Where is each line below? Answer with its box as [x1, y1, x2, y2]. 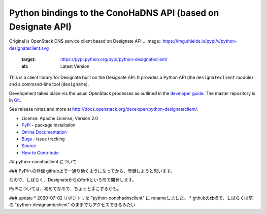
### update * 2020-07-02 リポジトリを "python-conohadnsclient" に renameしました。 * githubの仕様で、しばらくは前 [9, 195, 253, 201]
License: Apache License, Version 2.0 [21, 115, 98, 121]
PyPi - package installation [21, 122, 76, 128]
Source [21, 143, 36, 149]
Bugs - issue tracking [21, 136, 65, 142]
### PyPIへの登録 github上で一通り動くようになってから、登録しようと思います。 [9, 168, 175, 174]
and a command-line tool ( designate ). [9, 81, 89, 87]
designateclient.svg [9, 45, 49, 51]
